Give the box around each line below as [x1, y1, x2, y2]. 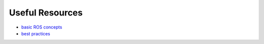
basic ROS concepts [21, 24, 63, 30]
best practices [21, 30, 50, 36]
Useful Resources [9, 7, 83, 18]
